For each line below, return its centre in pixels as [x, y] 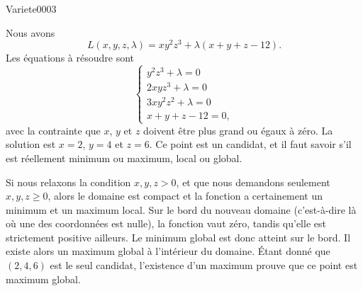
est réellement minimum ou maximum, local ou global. [124, 158]
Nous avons [30, 32]
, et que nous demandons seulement [253, 182]
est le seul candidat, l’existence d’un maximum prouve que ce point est [204, 265]
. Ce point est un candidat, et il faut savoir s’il [250, 144]
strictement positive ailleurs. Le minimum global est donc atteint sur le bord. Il [178, 237]
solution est [31, 144]
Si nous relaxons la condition [68, 182]
